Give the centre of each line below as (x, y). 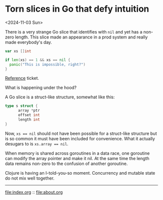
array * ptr (29, 110)
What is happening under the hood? (41, 88)
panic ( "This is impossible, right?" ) (48, 64)
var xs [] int (18, 51)
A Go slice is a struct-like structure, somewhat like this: (60, 97)
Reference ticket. (22, 78)
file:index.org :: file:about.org (34, 192)
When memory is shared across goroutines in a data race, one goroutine (77, 153)
